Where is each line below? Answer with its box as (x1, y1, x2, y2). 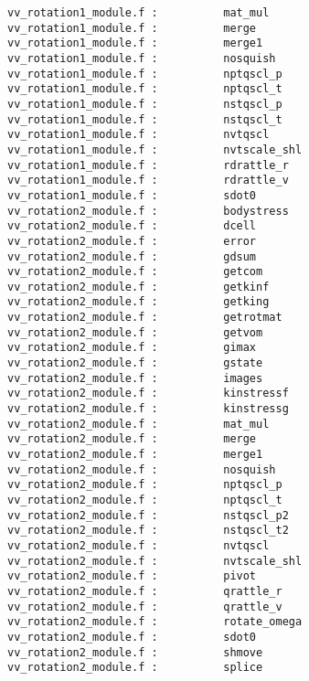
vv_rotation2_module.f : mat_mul (7, 417, 270, 431)
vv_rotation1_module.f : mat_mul (7, 6, 270, 19)
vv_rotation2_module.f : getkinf (7, 280, 270, 293)
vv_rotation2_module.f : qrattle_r (7, 584, 282, 598)
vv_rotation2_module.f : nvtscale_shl (7, 554, 303, 568)
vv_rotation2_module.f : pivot (7, 569, 257, 583)
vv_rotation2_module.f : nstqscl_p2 (7, 508, 289, 522)
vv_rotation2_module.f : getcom (7, 265, 263, 279)
